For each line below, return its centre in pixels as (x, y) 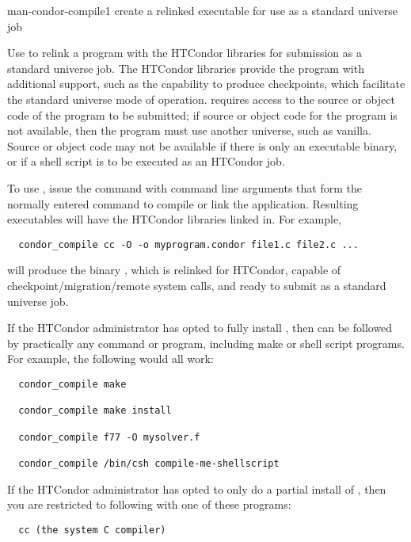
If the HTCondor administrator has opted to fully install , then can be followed (200, 328)
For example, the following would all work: (110, 359)
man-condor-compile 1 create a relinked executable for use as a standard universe (202, 10)
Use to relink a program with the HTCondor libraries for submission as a (185, 53)
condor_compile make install (95, 411)
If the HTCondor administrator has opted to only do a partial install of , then (197, 489)
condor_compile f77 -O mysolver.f (109, 437)
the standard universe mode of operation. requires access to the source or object (201, 99)
